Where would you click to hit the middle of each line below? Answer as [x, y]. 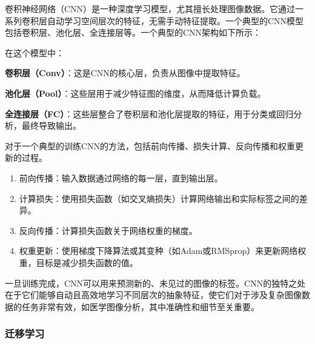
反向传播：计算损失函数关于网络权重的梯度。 [108, 230]
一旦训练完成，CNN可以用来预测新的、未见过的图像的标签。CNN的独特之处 [155, 283]
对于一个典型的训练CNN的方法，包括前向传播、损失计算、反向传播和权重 [150, 145]
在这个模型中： [35, 52]
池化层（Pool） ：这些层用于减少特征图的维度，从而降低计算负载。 [135, 93]
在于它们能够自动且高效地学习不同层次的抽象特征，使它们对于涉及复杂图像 [153, 295]
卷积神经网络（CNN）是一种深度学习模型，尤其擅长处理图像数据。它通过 [150, 8]
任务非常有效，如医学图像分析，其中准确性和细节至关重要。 [140, 306]
